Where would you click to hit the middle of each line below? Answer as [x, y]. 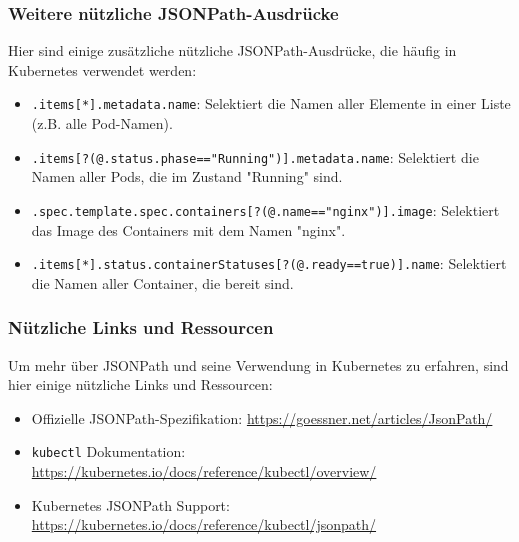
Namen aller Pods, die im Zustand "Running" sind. [187, 176]
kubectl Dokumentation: [108, 451]
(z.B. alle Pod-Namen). [102, 123]
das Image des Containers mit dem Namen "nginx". [188, 229]
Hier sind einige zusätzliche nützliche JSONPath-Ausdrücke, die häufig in [232, 50]
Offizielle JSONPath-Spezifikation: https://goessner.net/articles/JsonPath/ [262, 417]
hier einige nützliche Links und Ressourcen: [140, 384]
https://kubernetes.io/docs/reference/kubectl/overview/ [204, 471]
